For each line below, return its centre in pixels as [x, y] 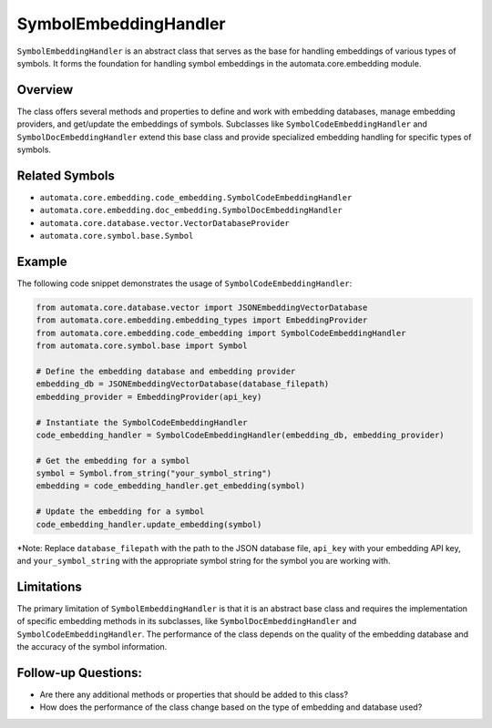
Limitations [49, 586]
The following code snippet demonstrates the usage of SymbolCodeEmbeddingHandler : [184, 283]
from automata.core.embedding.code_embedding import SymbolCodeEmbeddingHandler [221, 333]
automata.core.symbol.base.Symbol [117, 236]
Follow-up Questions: [80, 673]
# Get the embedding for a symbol [113, 461]
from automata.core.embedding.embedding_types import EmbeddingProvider [202, 320]
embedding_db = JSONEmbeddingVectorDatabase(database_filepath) [183, 384]
